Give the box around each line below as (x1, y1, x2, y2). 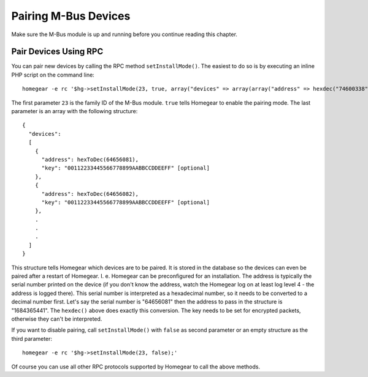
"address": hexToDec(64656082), (41, 190, 139, 197)
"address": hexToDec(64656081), (41, 156, 139, 163)
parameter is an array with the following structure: (11, 108, 138, 115)
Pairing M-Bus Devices (11, 9, 131, 23)
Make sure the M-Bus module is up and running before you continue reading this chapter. (11, 31, 237, 38)
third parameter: (11, 335, 52, 342)
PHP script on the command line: (11, 71, 94, 78)
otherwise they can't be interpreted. (11, 315, 102, 323)
